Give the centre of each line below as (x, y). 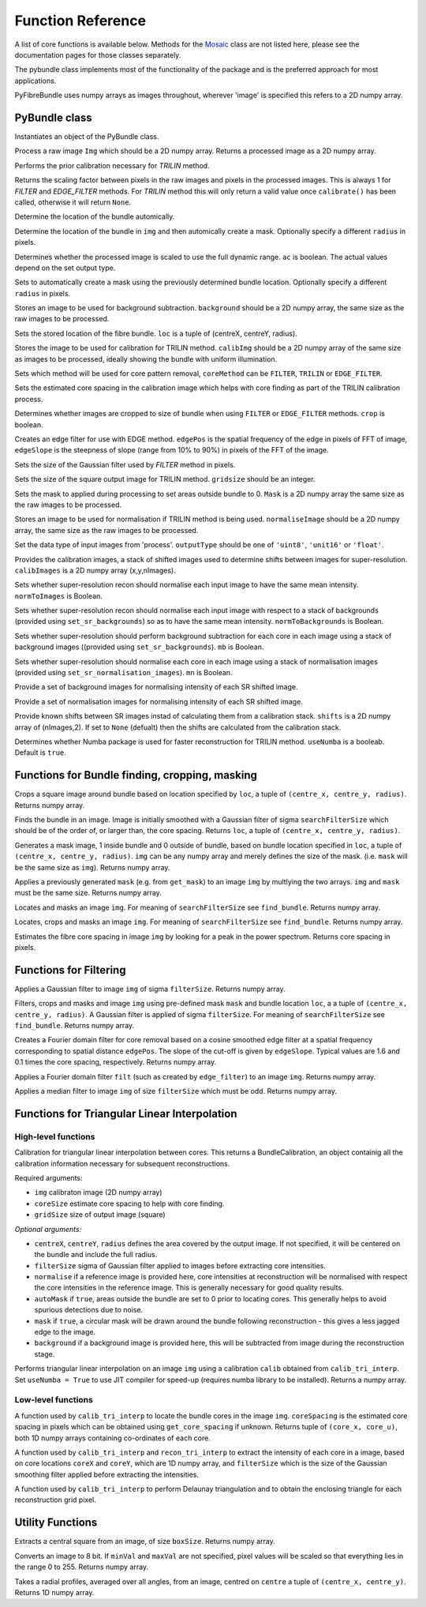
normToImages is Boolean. (58, 595)
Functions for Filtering (70, 970)
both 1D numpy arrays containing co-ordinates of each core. (112, 1438)
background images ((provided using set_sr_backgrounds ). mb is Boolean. (139, 647)
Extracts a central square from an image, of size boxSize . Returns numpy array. (145, 1541)
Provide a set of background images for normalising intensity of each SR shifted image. (156, 687)
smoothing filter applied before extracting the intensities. (107, 1474)
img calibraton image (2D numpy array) (98, 1192)
